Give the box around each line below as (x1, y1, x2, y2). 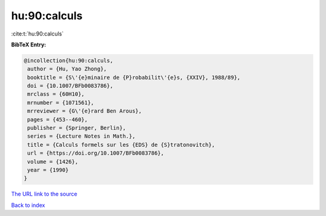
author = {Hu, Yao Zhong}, (27, 66, 107, 72)
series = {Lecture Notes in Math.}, (27, 133, 136, 140)
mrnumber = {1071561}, (27, 99, 95, 106)
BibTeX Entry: (11, 41, 46, 48)
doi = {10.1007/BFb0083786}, (27, 82, 113, 90)
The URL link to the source (11, 190, 78, 198)
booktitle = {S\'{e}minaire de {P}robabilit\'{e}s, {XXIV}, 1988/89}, (27, 74, 241, 81)
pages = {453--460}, (27, 116, 88, 123)
